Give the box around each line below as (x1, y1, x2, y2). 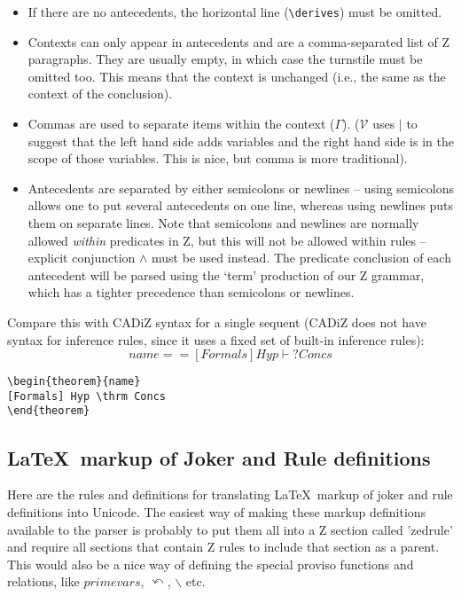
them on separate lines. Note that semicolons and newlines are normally (27, 214, 419, 231)
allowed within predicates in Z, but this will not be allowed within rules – (27, 231, 426, 249)
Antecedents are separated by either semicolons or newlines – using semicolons (27, 178, 454, 197)
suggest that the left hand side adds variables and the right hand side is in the (27, 131, 454, 150)
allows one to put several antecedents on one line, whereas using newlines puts (27, 196, 454, 215)
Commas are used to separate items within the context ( (27, 114, 335, 133)
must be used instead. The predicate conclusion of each (152, 248, 451, 267)
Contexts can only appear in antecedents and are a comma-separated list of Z (27, 32, 450, 51)
